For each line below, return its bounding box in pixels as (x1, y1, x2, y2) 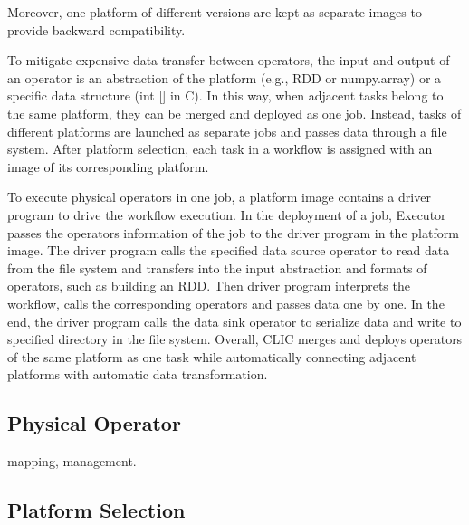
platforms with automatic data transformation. (7, 365, 268, 384)
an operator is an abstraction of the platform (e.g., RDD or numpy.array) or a (7, 68, 442, 87)
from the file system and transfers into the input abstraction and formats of (7, 258, 427, 277)
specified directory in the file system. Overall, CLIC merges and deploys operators (7, 329, 463, 348)
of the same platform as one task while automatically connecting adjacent (7, 347, 416, 366)
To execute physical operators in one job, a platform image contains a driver (7, 187, 431, 206)
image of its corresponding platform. (7, 157, 209, 176)
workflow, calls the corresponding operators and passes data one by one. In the (7, 293, 445, 312)
